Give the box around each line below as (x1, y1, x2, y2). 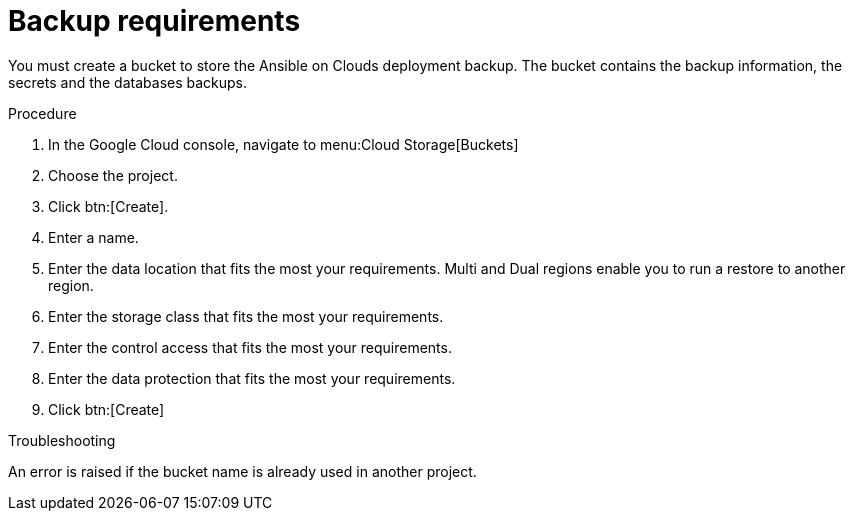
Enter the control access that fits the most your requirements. (48, 338, 452, 356)
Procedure (8, 104, 77, 122)
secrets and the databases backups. (8, 73, 248, 91)
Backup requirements (8, 4, 301, 38)
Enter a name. (48, 228, 139, 246)
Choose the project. (48, 166, 178, 184)
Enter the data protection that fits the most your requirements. (48, 369, 456, 387)
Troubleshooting (8, 431, 116, 449)
